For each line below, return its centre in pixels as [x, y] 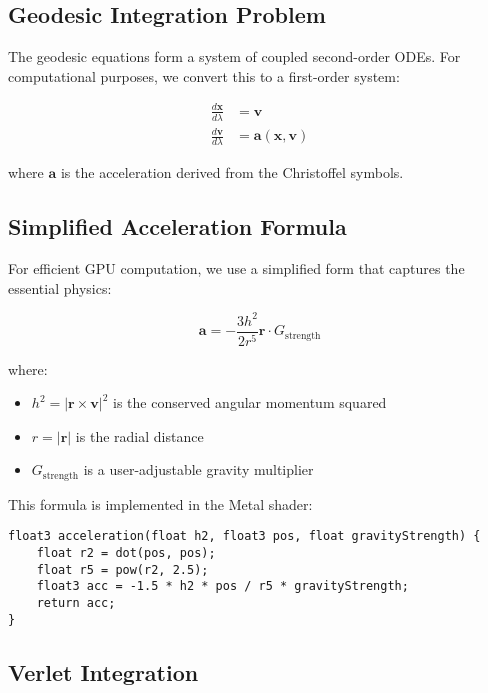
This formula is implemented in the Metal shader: [160, 503]
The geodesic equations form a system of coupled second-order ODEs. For [234, 56]
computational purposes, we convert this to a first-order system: [204, 75]
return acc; [76, 603]
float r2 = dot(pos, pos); [126, 553]
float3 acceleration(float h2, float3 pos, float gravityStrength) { [244, 536]
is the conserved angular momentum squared [250, 402]
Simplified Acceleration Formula [177, 226]
